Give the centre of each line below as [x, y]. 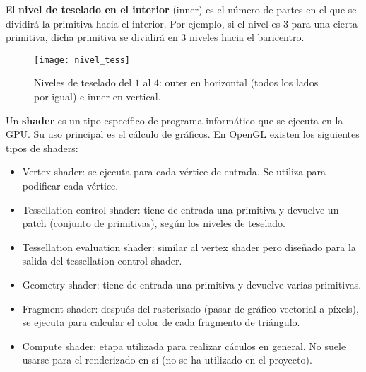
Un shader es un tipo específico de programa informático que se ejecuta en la [175, 120]
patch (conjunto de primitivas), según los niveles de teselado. [154, 223]
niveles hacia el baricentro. [247, 37]
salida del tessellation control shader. [102, 261]
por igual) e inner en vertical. [98, 97]
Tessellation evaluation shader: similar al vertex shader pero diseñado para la [189, 246]
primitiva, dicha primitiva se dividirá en [92, 37]
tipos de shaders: [42, 147]
